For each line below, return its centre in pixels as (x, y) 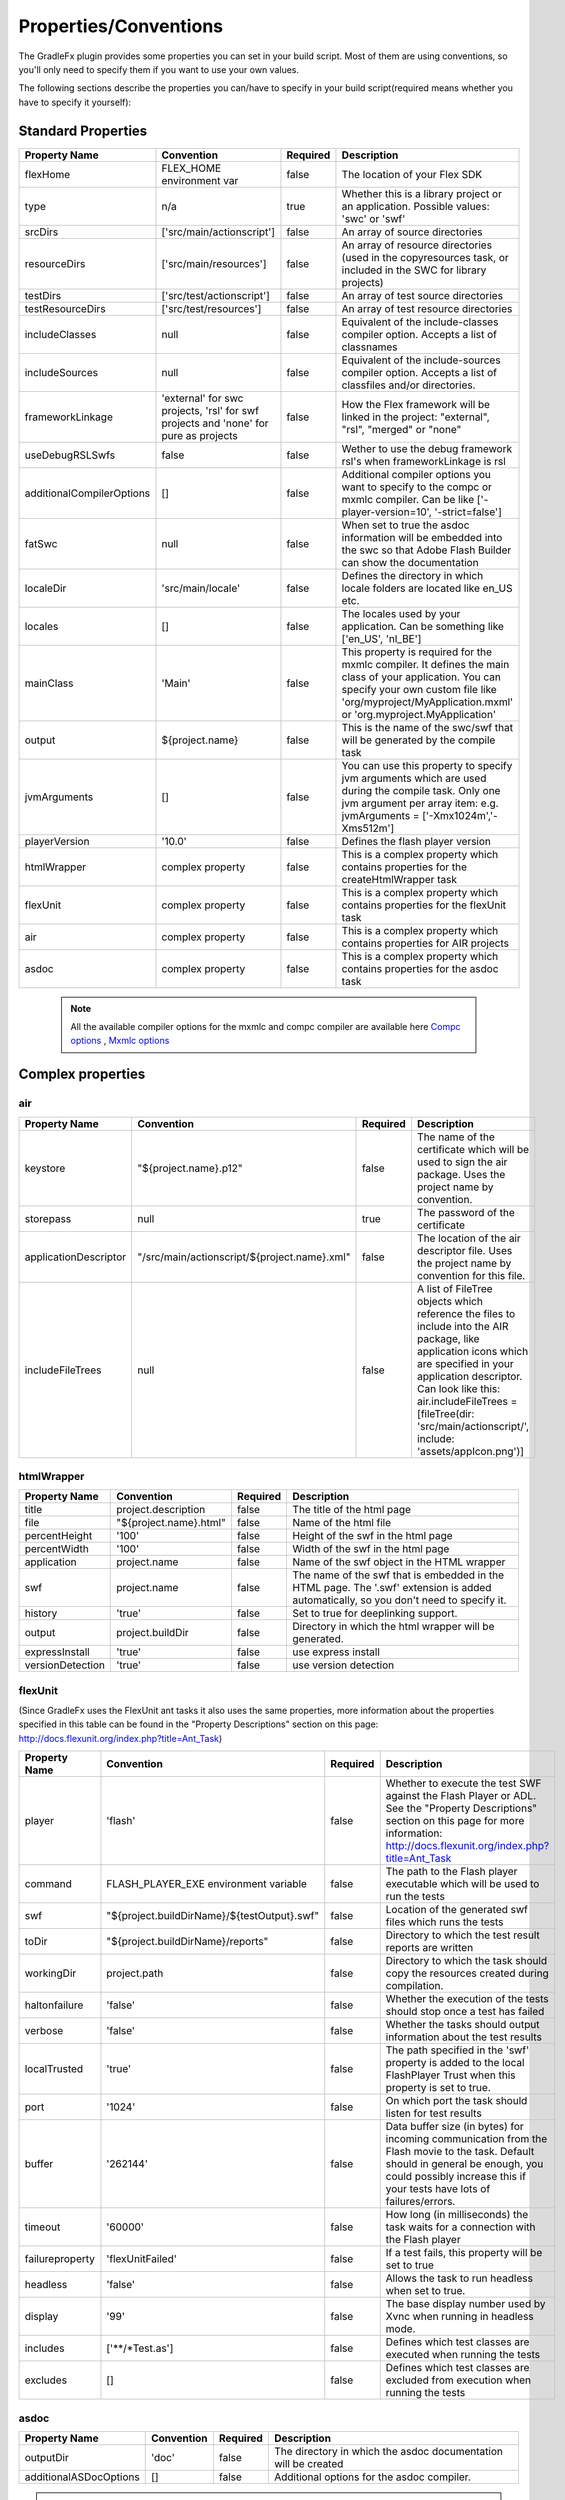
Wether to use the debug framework (427, 448)
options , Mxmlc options (120, 1041)
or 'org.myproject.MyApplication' (419, 714)
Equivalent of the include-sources (421, 360)
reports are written (429, 1948)
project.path (135, 1973)
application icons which (472, 1351)
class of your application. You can (421, 677)
